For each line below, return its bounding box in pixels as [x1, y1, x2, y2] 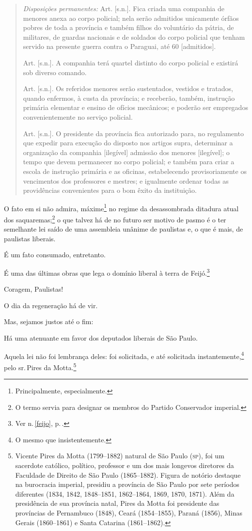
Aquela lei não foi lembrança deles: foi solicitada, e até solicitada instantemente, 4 [4, 349, 244, 361]
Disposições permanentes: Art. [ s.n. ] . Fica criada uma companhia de [23, 3, 225, 13]
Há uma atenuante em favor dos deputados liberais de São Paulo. [4, 333, 198, 343]
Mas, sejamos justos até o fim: [4, 316, 94, 327]
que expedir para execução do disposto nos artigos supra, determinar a [23, 138, 233, 148]
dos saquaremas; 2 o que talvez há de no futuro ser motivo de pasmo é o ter [4, 213, 226, 224]
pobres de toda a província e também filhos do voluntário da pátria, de [23, 22, 234, 32]
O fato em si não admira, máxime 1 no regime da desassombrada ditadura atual [4, 202, 239, 213]
